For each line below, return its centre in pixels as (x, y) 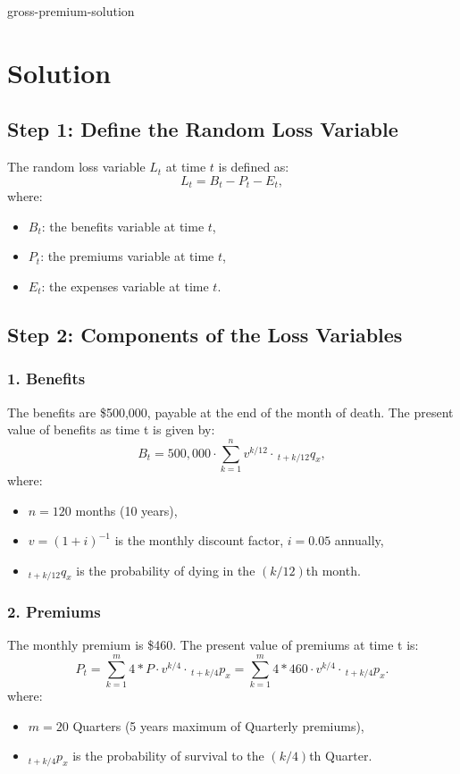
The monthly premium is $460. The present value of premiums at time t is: (213, 645)
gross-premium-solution (71, 11)
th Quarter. (341, 756)
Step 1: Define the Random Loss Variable (203, 129)
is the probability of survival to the (168, 756)
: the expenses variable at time (125, 286)
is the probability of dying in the (166, 570)
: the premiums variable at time (127, 256)
